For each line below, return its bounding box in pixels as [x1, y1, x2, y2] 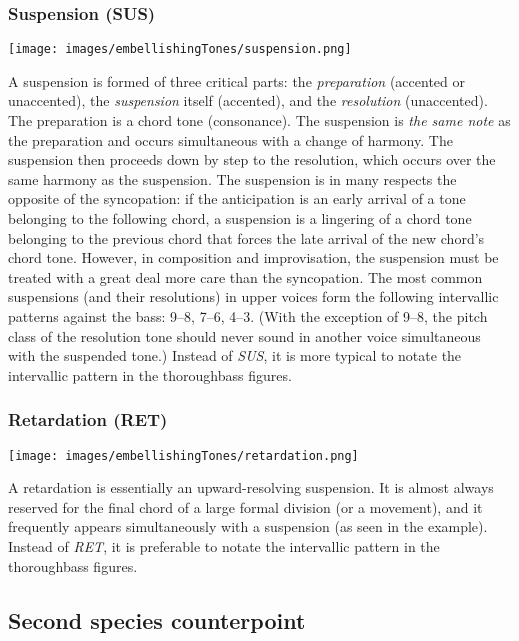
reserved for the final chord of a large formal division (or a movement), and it [8, 496, 483, 517]
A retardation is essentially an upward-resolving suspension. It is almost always [8, 477, 494, 498]
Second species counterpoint [8, 604, 306, 635]
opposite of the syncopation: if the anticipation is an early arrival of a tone [8, 188, 466, 209]
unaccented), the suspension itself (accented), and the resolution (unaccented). [8, 90, 488, 111]
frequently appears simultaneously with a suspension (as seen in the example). [8, 516, 488, 537]
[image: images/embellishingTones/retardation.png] [8, 448, 359, 463]
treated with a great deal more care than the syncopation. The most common [8, 266, 483, 287]
